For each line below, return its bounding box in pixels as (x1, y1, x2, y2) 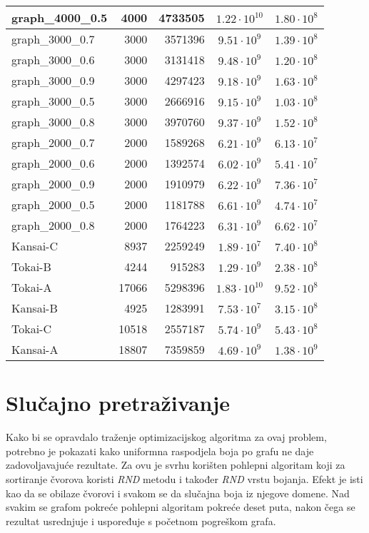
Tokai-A (11, 279, 52, 295)
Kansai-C (11, 238, 58, 254)
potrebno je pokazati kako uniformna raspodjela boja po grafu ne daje (6, 443, 314, 458)
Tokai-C (11, 320, 52, 337)
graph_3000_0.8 (11, 113, 95, 130)
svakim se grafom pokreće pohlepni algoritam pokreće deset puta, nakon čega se (6, 499, 355, 514)
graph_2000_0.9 (11, 176, 95, 192)
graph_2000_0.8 (11, 217, 95, 233)
